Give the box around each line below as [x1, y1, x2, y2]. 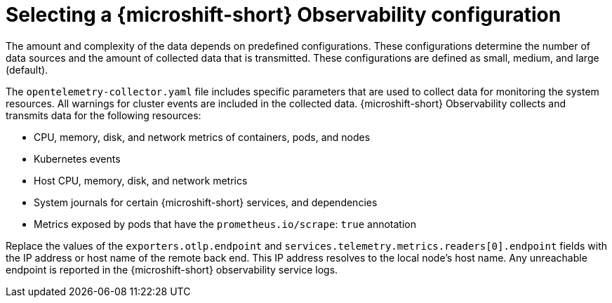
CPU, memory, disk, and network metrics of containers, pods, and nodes [34, 130, 371, 143]
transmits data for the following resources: [6, 109, 201, 121]
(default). [6, 63, 48, 76]
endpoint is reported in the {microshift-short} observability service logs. [6, 263, 338, 276]
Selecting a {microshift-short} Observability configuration [6, 3, 561, 27]
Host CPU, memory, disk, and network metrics [34, 174, 248, 187]
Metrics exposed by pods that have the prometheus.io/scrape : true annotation [34, 217, 416, 230]
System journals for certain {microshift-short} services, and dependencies [34, 196, 378, 208]
